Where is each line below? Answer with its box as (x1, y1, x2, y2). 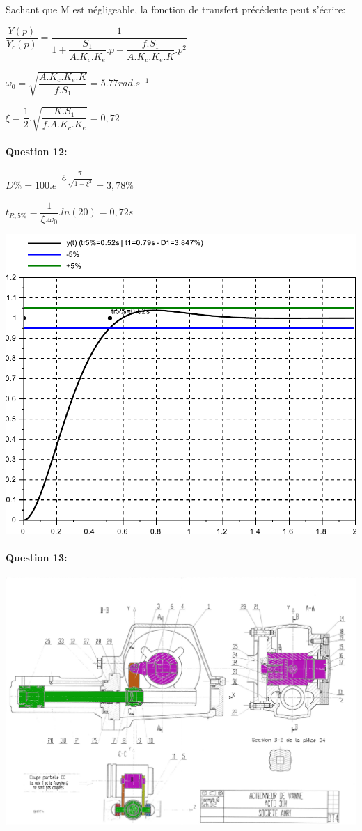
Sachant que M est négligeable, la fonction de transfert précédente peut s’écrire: (6, 2, 346, 16)
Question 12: (6, 143, 68, 158)
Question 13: (6, 550, 68, 565)
